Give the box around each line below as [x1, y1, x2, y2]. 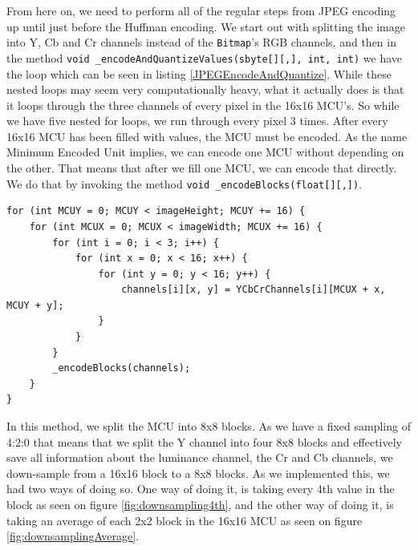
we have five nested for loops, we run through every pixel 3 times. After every [6, 112, 388, 129]
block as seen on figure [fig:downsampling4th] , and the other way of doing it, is [6, 496, 394, 512]
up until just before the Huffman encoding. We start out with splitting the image [6, 18, 405, 34]
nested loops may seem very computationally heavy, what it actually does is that [6, 81, 404, 98]
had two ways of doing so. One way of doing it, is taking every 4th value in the [6, 480, 395, 497]
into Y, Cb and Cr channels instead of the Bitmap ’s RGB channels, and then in [6, 34, 396, 51]
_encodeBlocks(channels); [52, 362, 191, 374]
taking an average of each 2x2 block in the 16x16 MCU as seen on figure [6, 512, 363, 528]
